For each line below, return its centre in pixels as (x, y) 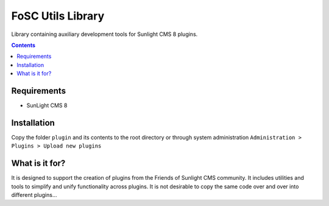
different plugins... (34, 195)
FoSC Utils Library (58, 16)
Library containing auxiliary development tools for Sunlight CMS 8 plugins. (104, 34)
